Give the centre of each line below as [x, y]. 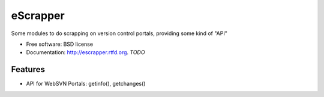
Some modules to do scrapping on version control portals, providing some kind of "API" [119, 33]
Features [28, 69]
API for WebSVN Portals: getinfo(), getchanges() [86, 84]
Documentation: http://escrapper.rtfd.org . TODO [85, 52]
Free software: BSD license [59, 44]
